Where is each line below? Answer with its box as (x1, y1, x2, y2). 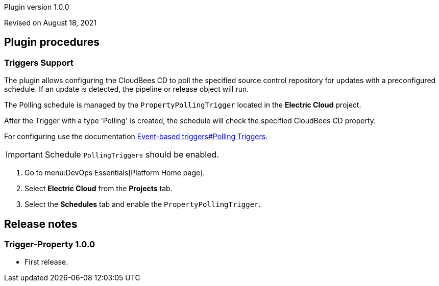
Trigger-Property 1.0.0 (4, 239, 95, 250)
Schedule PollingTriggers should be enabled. (44, 149, 219, 160)
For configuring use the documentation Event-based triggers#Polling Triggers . (4, 132, 268, 141)
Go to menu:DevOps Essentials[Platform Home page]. (25, 168, 205, 177)
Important (6, 149, 43, 160)
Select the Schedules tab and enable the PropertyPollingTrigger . (25, 200, 261, 209)
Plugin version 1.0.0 (4, 3, 69, 11)
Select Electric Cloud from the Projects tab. (25, 184, 173, 193)
